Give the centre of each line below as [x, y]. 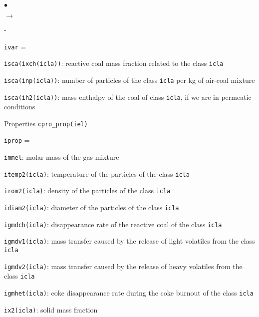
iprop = [17, 140]
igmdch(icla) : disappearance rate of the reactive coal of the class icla [113, 224]
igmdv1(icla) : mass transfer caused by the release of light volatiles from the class [129, 241]
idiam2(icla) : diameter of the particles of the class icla [92, 207]
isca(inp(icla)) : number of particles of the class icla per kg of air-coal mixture [129, 80]
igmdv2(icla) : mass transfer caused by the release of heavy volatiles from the [123, 266]
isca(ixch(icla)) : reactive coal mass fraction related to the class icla [114, 63]
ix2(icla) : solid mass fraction [51, 309]
